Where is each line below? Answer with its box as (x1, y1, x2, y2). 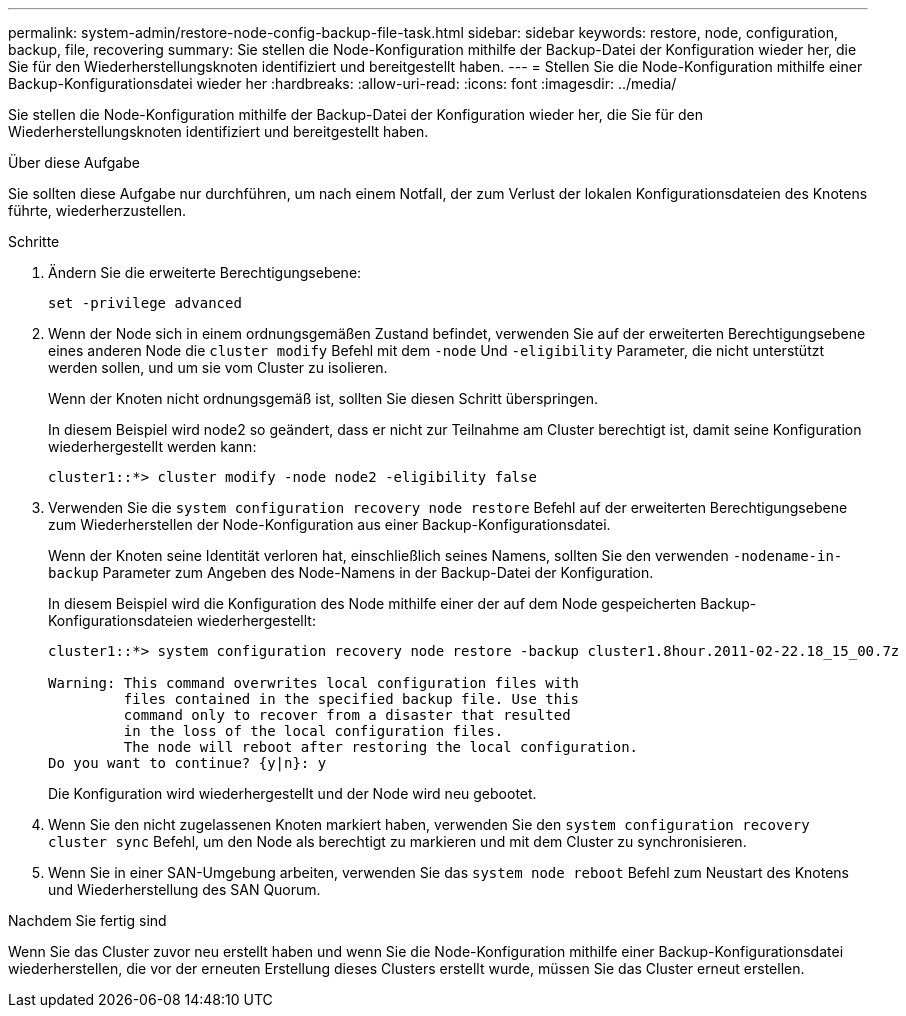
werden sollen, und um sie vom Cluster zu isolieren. (48, 359, 388, 376)
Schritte (8, 233, 60, 250)
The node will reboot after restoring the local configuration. (123, 739, 639, 755)
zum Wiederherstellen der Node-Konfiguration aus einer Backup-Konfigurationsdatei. (48, 516, 611, 533)
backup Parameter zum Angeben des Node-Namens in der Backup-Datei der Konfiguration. (48, 564, 654, 581)
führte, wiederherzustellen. (8, 202, 187, 219)
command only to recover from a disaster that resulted (123, 707, 571, 723)
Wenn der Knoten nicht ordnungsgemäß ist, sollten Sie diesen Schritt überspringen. (48, 390, 599, 407)
